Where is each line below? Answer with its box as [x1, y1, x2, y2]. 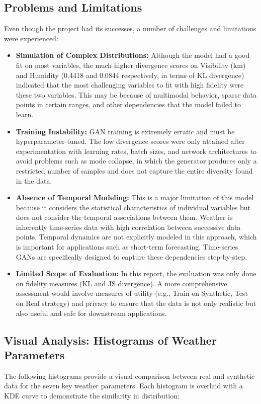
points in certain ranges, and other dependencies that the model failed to [16, 99, 241, 110]
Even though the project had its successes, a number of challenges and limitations [4, 23, 256, 34]
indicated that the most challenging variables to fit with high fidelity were [16, 79, 244, 90]
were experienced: [4, 33, 58, 43]
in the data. [16, 175, 52, 186]
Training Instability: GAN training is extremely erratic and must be [16, 126, 235, 136]
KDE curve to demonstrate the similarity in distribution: [4, 390, 180, 401]
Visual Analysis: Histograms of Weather [4, 332, 217, 348]
